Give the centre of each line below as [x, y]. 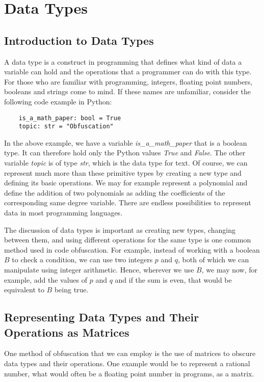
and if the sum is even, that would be [173, 279]
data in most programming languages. [63, 213]
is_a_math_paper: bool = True [70, 118]
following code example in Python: [58, 101]
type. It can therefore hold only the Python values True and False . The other [125, 153]
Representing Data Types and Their [102, 317]
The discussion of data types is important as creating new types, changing [120, 229]
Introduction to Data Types [79, 40]
